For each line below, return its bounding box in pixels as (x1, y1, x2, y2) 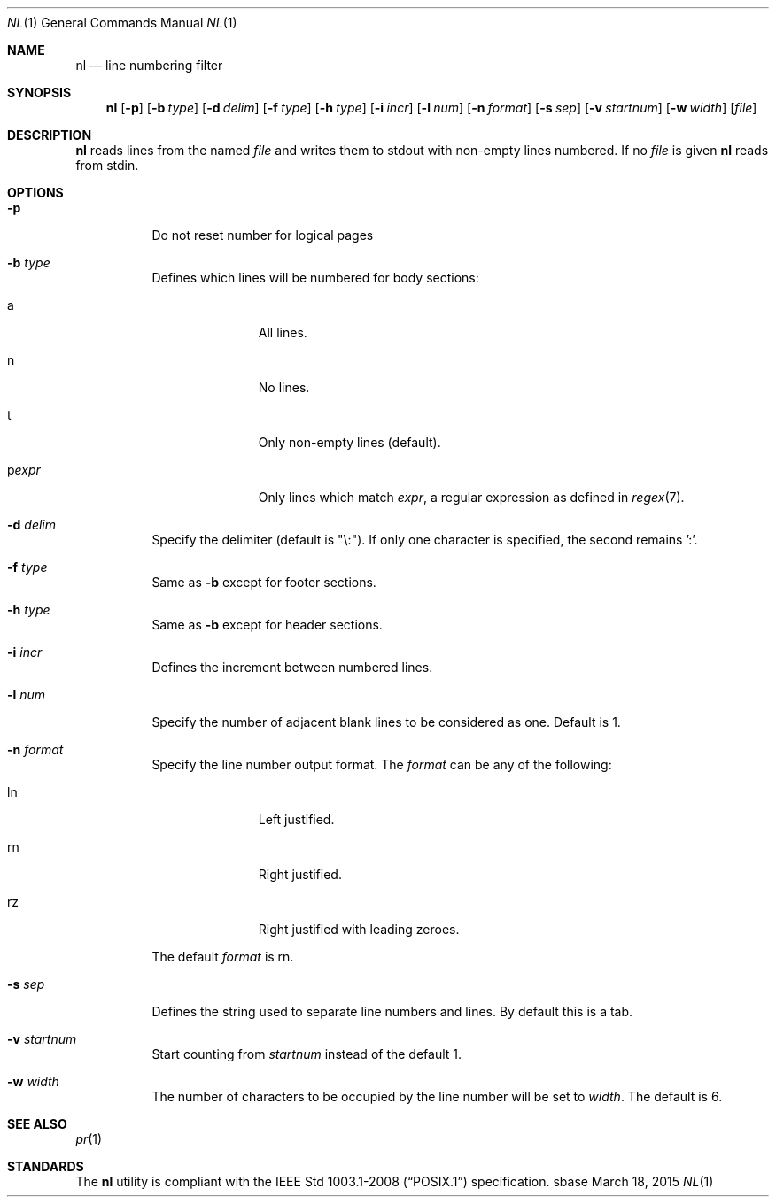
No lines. (258, 380, 310, 395)
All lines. (258, 325, 307, 340)
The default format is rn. (151, 949, 294, 964)
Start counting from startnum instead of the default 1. (151, 1046, 462, 1061)
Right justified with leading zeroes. (258, 922, 460, 937)
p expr (7, 462, 41, 477)
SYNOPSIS (7, 85, 72, 100)
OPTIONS (7, 185, 64, 200)
